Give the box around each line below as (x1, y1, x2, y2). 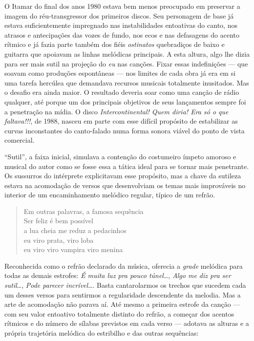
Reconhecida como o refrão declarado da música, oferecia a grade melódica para (4, 260, 243, 271)
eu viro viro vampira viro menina (23, 244, 123, 255)
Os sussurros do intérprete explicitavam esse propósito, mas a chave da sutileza (4, 170, 241, 181)
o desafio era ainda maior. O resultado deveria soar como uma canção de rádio (4, 87, 239, 97)
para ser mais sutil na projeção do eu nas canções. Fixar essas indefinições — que (4, 58, 248, 68)
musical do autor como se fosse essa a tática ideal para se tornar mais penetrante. (4, 161, 249, 171)
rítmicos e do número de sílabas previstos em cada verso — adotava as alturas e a (4, 318, 249, 328)
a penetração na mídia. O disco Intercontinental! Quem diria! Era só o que (4, 106, 229, 116)
